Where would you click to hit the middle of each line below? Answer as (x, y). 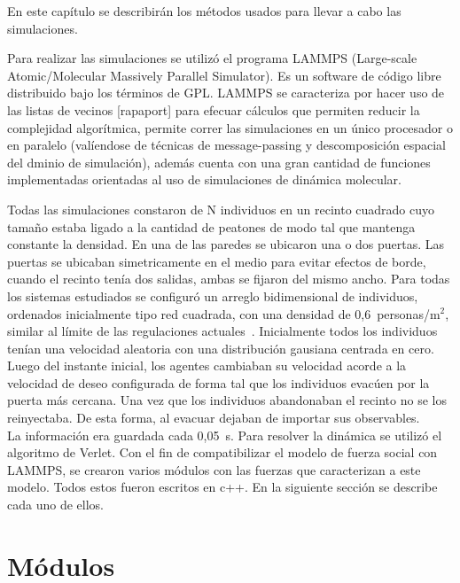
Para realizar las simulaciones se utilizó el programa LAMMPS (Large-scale (212, 58)
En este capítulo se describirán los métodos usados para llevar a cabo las (204, 11)
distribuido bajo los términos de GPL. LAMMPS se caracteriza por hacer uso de (226, 93)
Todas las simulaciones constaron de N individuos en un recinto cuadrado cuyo (221, 209)
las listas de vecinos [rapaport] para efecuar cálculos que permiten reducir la (214, 109)
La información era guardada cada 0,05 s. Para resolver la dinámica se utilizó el (225, 435)
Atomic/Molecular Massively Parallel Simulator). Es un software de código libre (224, 75)
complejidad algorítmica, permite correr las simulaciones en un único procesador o (230, 127)
